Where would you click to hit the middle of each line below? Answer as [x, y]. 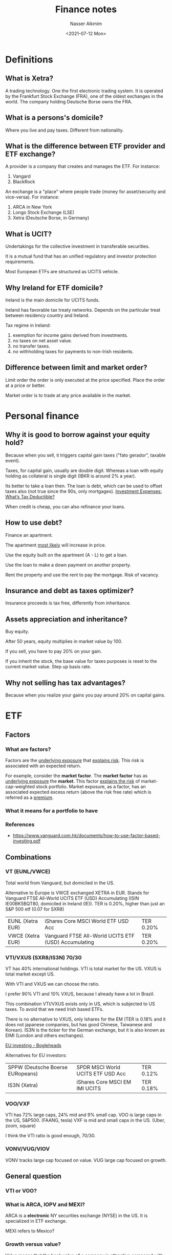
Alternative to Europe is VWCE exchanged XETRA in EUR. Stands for [77, 893]
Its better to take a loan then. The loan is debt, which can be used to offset [84, 486]
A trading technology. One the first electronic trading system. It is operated [84, 91]
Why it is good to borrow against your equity [78, 435]
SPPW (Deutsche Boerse [38, 1067]
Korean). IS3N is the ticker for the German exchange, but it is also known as [85, 1030]
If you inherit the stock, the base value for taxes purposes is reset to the [81, 661]
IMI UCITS [89, 1089]
